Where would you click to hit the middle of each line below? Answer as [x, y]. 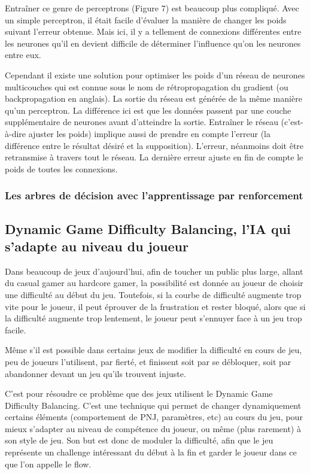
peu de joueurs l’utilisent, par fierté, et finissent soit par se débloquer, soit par [148, 361]
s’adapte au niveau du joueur [97, 246]
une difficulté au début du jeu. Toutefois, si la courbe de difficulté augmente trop [153, 294]
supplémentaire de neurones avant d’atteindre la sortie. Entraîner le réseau [142, 122]
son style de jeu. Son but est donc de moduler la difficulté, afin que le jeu [139, 440]
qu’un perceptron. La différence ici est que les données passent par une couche [148, 110]
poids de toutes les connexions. [61, 168]
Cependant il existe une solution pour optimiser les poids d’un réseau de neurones [155, 75]
